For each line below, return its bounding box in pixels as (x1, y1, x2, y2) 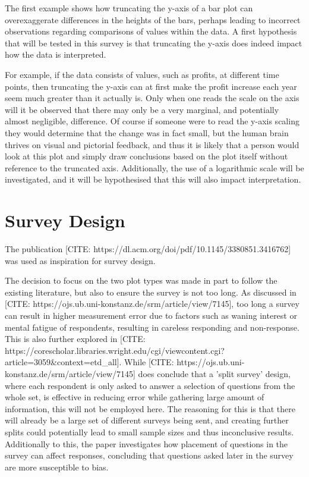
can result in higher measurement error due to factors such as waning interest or (5, 309, 297, 321)
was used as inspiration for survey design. (5, 254, 156, 266)
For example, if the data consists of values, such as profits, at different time (5, 68, 279, 80)
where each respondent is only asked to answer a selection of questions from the (5, 379, 295, 391)
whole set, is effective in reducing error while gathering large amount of (5, 391, 264, 403)
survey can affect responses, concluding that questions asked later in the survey (5, 449, 294, 462)
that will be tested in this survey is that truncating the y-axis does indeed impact (5, 36, 302, 49)
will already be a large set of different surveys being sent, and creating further (5, 414, 289, 426)
